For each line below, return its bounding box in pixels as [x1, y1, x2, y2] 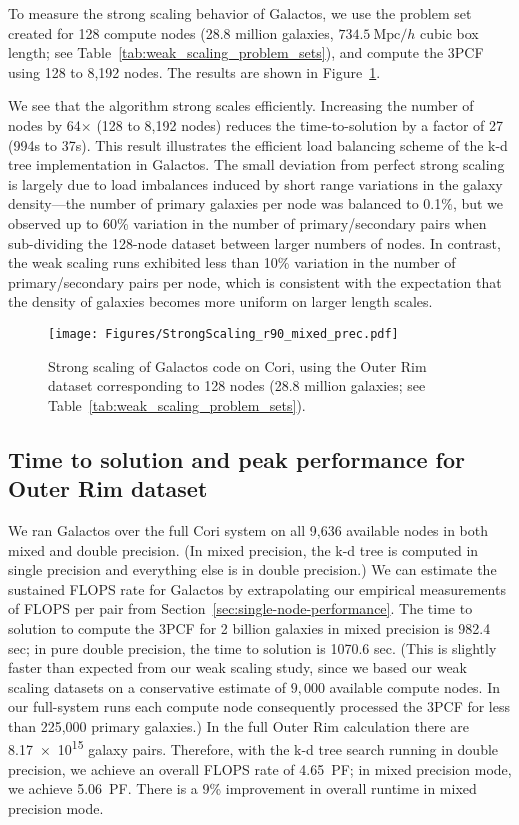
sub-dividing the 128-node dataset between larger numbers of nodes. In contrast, [8, 232, 501, 253]
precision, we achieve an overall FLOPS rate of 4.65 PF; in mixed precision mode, [8, 758, 512, 779]
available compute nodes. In [329, 676, 501, 697]
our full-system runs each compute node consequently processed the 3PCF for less [8, 696, 511, 717]
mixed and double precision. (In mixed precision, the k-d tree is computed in [8, 539, 479, 560]
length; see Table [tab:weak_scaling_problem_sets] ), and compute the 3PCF [8, 42, 484, 63]
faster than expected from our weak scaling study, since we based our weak [8, 657, 468, 678]
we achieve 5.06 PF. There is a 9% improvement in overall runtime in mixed [8, 778, 477, 799]
